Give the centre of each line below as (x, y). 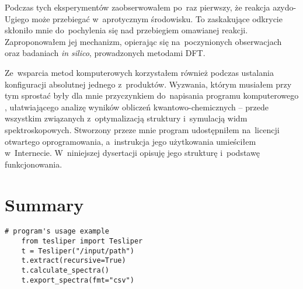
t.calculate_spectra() (65, 271)
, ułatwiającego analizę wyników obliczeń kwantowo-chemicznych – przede (137, 107)
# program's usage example (57, 231)
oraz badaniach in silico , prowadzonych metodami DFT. (105, 53)
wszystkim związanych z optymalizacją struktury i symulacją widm (126, 118)
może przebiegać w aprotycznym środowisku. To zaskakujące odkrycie (157, 18)
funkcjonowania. (34, 164)
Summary (44, 204)
